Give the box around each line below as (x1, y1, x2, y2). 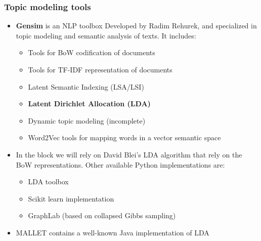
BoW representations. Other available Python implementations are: (16, 159, 225, 170)
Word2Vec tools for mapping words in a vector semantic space (28, 132, 221, 143)
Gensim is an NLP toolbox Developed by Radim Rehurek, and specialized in (16, 20, 257, 31)
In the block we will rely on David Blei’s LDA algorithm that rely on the (16, 149, 242, 159)
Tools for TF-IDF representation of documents (28, 64, 172, 74)
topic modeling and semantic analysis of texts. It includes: (16, 30, 196, 41)
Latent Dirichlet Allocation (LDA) (28, 98, 151, 109)
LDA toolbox (28, 176, 69, 187)
